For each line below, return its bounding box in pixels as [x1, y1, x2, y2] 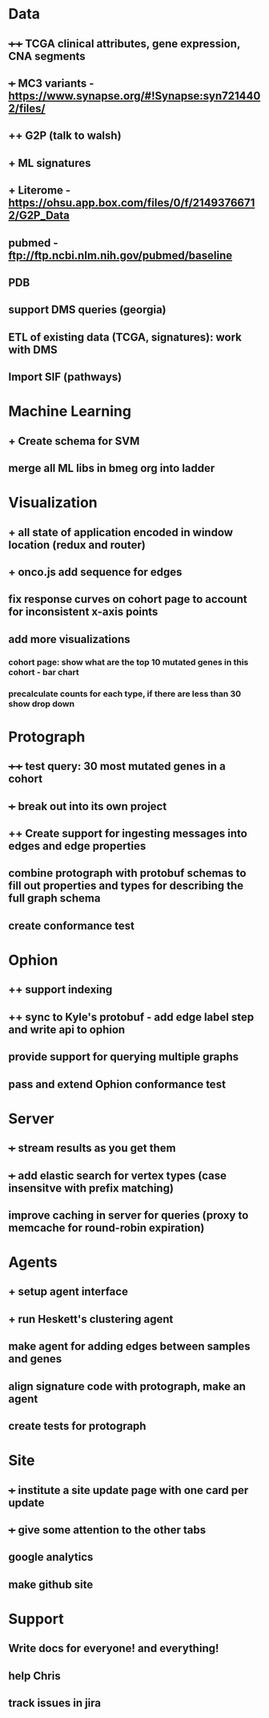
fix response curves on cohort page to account [8, 592, 247, 606]
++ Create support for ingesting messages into [8, 827, 248, 841]
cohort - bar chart [8, 666, 80, 678]
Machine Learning [8, 402, 132, 421]
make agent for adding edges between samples [8, 1340, 251, 1354]
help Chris [8, 1669, 62, 1683]
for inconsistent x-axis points [8, 605, 159, 619]
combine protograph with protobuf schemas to [8, 866, 247, 880]
